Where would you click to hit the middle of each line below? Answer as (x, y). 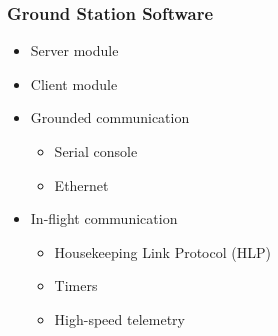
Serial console (96, 151)
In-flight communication (104, 218)
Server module (74, 50)
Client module (74, 83)
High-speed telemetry (119, 318)
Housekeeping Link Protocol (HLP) (162, 251)
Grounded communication (110, 117)
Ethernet (81, 184)
